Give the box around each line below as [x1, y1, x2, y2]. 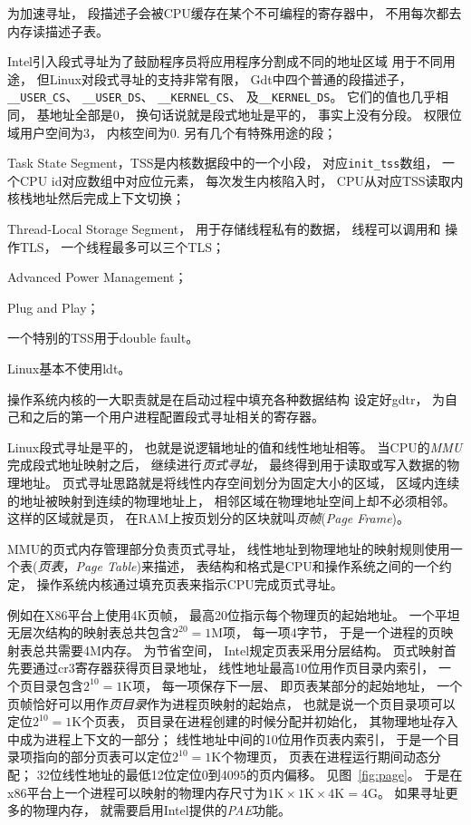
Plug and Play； [7, 297, 100, 316]
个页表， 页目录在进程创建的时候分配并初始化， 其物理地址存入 [82, 712, 458, 731]
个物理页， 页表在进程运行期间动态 [221, 747, 428, 766]
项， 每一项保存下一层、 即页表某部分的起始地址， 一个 [132, 675, 463, 694]
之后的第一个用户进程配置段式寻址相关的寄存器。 [32, 407, 324, 426]
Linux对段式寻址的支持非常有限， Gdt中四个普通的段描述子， [49, 69, 412, 88]
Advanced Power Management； [7, 267, 187, 286]
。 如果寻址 [377, 782, 446, 801]
